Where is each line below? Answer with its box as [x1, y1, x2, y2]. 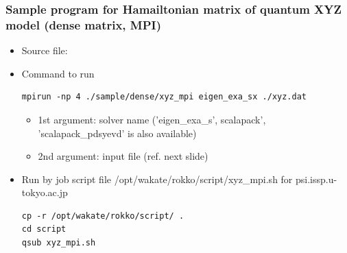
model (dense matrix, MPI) [5, 16, 162, 33]
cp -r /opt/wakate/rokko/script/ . [21, 210, 184, 221]
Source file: [21, 43, 68, 58]
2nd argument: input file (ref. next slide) [38, 149, 208, 163]
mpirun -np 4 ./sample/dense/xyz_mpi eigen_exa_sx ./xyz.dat [21, 92, 307, 102]
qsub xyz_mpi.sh [21, 238, 96, 248]
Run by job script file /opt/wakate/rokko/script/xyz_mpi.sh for [21, 171, 293, 186]
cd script [21, 224, 67, 234]
